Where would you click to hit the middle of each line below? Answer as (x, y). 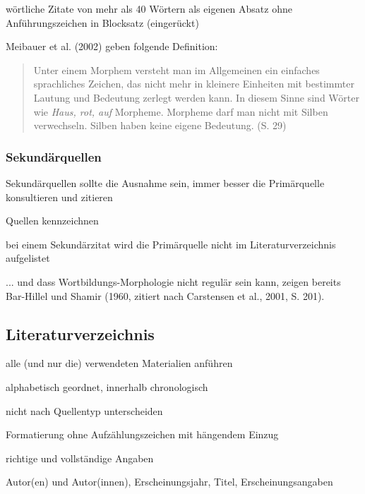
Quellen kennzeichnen (52, 221)
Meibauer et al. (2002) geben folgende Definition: (112, 46)
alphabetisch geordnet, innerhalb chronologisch (107, 386)
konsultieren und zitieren (59, 197)
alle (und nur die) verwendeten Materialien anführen (119, 363)
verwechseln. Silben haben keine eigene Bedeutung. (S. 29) (160, 125)
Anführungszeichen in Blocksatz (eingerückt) (102, 22)
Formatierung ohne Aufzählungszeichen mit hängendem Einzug (142, 434)
